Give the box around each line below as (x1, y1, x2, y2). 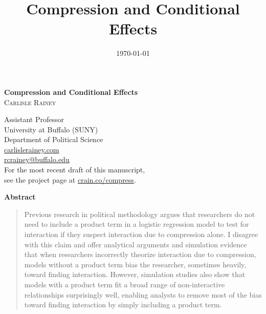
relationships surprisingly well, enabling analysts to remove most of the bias (24, 289, 262, 300)
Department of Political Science (4, 134, 103, 145)
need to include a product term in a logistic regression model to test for (24, 219, 249, 229)
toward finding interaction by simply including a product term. (24, 299, 222, 310)
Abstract (4, 191, 36, 202)
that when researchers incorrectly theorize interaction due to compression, (24, 249, 256, 260)
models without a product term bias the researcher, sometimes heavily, (24, 259, 247, 269)
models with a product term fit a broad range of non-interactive (24, 279, 225, 289)
